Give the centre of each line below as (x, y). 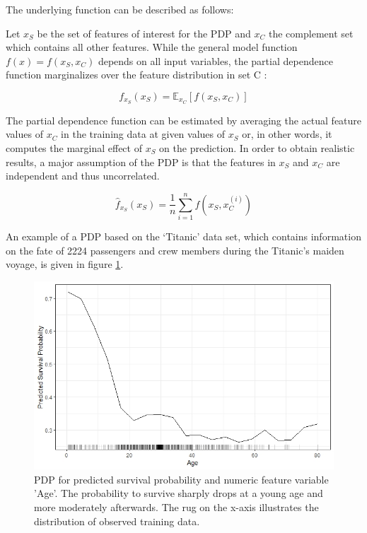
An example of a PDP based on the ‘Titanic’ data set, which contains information (183, 236)
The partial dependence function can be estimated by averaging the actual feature (184, 120)
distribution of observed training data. (117, 521)
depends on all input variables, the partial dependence (215, 60)
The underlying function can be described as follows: (120, 9)
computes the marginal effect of (74, 148)
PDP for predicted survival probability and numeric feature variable (181, 479)
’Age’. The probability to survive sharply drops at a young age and (179, 493)
